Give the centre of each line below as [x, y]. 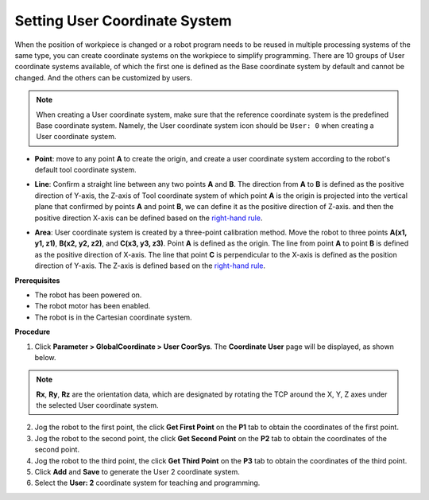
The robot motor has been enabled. [93, 306]
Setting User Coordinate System [123, 21]
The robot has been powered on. [88, 295]
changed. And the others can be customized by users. [103, 78]
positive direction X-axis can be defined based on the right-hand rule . [149, 218]
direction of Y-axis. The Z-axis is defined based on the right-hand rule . [150, 266]
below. [45, 357]
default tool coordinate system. [85, 170]
